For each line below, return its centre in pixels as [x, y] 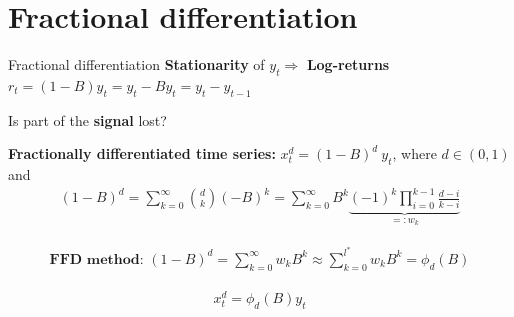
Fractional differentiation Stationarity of [136, 64]
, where [414, 153]
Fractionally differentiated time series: [142, 153]
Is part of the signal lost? [87, 119]
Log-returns [348, 64]
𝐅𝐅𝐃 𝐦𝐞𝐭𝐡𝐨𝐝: [96, 259]
